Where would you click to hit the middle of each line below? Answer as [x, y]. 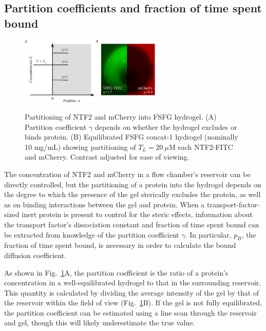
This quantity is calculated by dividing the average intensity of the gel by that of [132, 292]
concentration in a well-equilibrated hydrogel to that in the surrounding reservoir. [133, 283]
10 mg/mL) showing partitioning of [80, 147]
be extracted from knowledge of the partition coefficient [92, 234]
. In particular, [208, 234]
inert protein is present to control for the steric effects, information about [137, 214]
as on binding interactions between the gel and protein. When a [104, 204]
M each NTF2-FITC [201, 147]
